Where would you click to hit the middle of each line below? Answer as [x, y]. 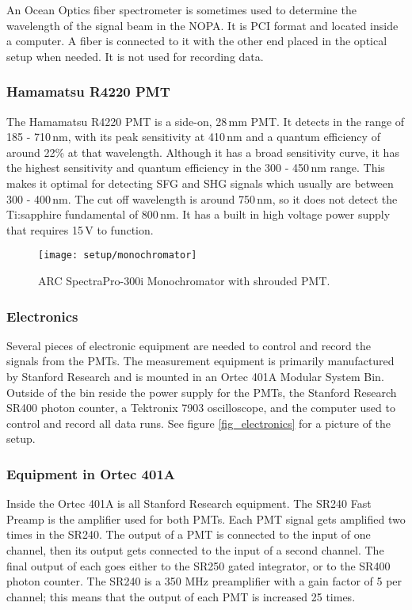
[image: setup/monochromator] [118, 255]
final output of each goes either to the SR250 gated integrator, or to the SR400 [198, 565]
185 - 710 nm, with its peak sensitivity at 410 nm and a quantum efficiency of [193, 137]
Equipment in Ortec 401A [91, 473]
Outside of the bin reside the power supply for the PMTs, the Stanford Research [202, 392]
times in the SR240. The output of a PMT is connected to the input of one [189, 534]
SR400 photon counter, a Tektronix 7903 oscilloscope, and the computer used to [201, 408]
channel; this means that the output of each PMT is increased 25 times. [181, 596]
